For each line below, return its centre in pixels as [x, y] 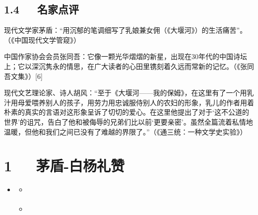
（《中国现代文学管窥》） [42, 39]
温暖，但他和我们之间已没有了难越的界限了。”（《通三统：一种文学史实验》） [126, 131]
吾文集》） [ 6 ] [23, 76]
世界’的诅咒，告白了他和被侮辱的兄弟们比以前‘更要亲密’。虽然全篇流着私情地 [129, 121]
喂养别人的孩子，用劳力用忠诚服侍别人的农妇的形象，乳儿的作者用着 [143, 102]
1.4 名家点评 [42, 9]
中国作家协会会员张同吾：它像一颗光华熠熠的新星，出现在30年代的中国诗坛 [126, 56]
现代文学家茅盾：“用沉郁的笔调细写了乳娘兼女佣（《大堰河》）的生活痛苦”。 [126, 30]
